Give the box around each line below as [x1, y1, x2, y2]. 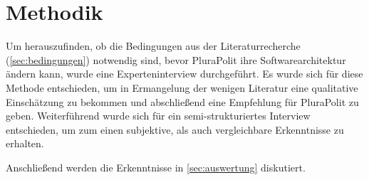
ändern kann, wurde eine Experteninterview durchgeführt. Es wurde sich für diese [6, 66, 363, 81]
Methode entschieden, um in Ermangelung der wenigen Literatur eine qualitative [6, 80, 358, 95]
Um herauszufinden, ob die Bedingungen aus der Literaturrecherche [6, 38, 301, 53]
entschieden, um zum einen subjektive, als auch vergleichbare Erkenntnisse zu [6, 122, 344, 137]
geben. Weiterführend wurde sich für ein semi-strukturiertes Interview [6, 108, 311, 123]
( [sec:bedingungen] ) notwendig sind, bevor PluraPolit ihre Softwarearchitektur [6, 52, 346, 67]
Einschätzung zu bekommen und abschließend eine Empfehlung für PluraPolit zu [6, 94, 359, 109]
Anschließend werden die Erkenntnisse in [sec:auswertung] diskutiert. [6, 159, 306, 174]
